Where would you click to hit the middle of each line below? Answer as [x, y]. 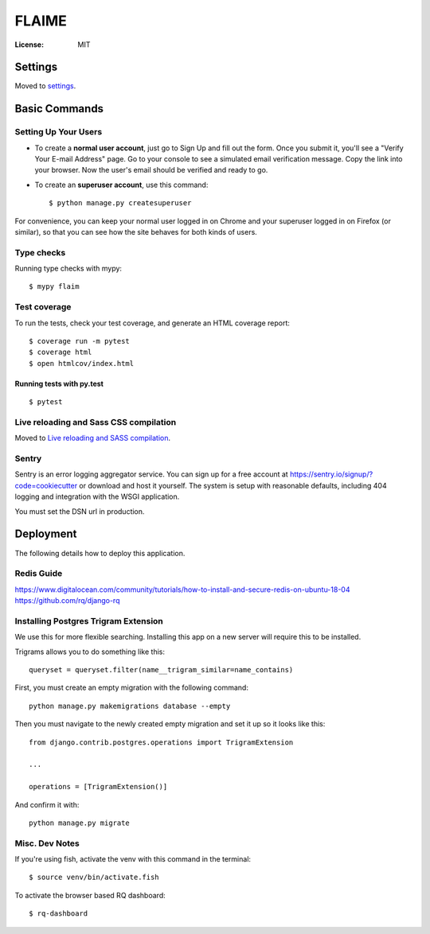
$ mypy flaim [54, 287]
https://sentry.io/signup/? [331, 474]
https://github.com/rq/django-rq [67, 601]
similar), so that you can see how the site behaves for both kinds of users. [136, 232]
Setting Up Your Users [59, 132]
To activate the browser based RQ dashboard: [90, 895]
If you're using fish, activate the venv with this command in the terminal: [133, 859]
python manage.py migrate [80, 823]
